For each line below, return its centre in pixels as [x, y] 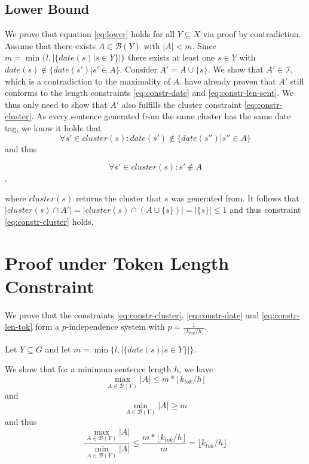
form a [47, 326]
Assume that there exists [50, 45]
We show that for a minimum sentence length [88, 369]
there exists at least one [171, 57]
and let [58, 349]
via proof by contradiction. [252, 34]
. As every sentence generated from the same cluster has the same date [161, 116]
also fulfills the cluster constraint [182, 104]
